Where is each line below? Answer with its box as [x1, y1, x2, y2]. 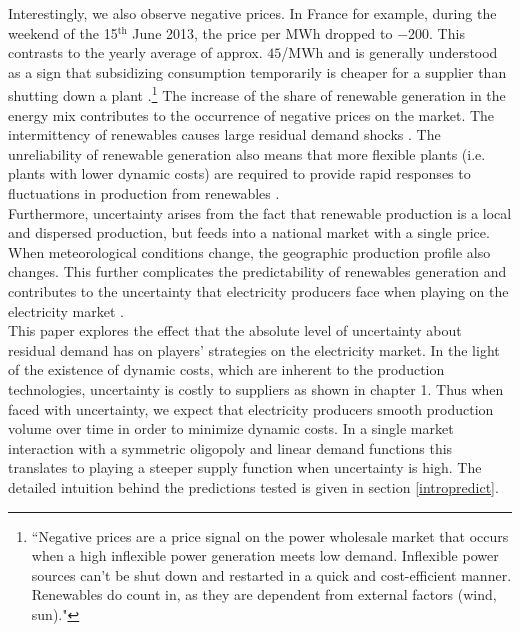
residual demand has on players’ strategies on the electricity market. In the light [8, 339, 500, 360]
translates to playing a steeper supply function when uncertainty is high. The [8, 457, 482, 478]
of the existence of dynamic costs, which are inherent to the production [8, 359, 445, 380]
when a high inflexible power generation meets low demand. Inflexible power [31, 545, 499, 566]
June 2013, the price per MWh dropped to [132, 22, 393, 43]
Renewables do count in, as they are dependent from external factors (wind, [31, 584, 497, 605]
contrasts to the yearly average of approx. [8, 42, 263, 63]
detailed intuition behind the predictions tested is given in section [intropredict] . [8, 476, 499, 497]
